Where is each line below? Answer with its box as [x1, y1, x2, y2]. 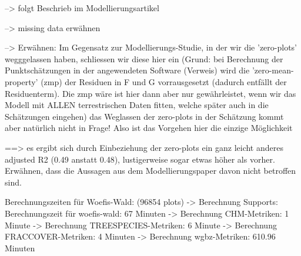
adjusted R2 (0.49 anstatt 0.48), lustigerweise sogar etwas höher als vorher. [5, 153, 275, 165]
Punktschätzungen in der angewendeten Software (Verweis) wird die [5, 64, 250, 76]
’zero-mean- [252, 64, 294, 76]
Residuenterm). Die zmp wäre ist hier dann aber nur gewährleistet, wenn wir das [5, 87, 296, 99]
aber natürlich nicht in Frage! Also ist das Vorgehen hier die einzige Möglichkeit [5, 122, 293, 134]
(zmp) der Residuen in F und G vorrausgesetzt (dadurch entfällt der [41, 75, 287, 87]
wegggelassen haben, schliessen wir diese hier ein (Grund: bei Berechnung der [5, 52, 283, 65]
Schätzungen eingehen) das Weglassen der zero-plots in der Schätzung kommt [5, 110, 284, 122]
